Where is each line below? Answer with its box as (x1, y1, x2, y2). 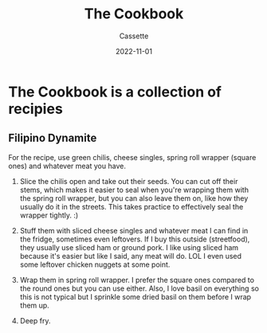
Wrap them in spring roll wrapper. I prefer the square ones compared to (19, 275, 255, 284)
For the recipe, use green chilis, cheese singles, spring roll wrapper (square (8, 152, 257, 162)
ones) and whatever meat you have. (8, 161, 126, 170)
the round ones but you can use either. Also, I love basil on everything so (19, 284, 259, 293)
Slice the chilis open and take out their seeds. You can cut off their (19, 176, 238, 186)
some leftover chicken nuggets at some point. (19, 260, 171, 269)
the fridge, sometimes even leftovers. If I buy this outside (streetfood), (19, 234, 250, 244)
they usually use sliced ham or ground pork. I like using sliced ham (19, 242, 239, 252)
